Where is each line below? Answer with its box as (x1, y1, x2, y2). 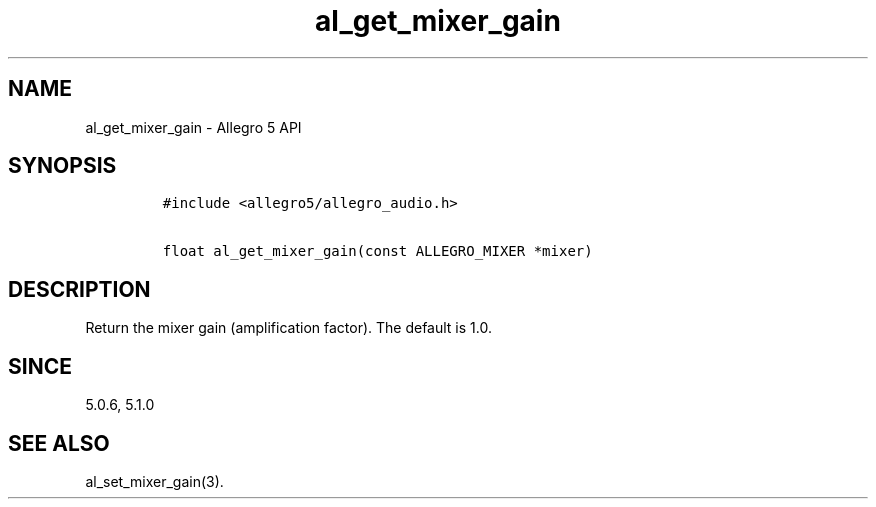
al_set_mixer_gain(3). (85, 472, 224, 490)
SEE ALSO (8, 430, 110, 456)
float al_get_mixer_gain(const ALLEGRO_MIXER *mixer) (162, 243, 593, 260)
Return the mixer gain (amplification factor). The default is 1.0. (85, 319, 492, 337)
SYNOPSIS (8, 153, 117, 179)
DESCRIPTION (8, 276, 151, 302)
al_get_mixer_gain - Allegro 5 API (85, 118, 302, 136)
